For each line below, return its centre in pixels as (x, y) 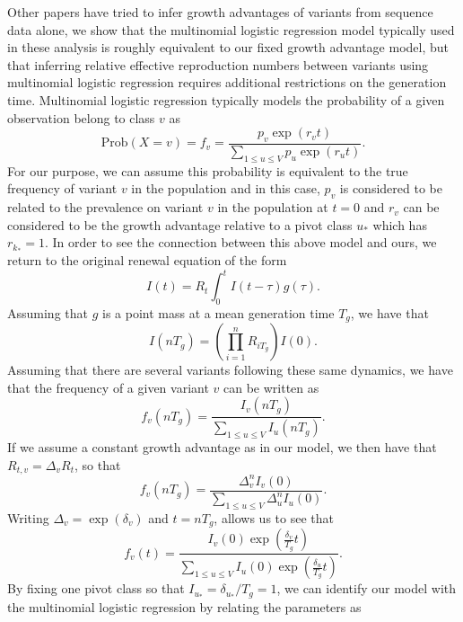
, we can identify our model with (367, 588)
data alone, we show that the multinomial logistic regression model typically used (231, 29)
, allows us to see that (274, 517)
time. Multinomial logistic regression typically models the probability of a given (226, 99)
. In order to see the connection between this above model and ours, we (240, 242)
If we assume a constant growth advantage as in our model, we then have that (222, 447)
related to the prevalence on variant (105, 207)
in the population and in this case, (226, 188)
